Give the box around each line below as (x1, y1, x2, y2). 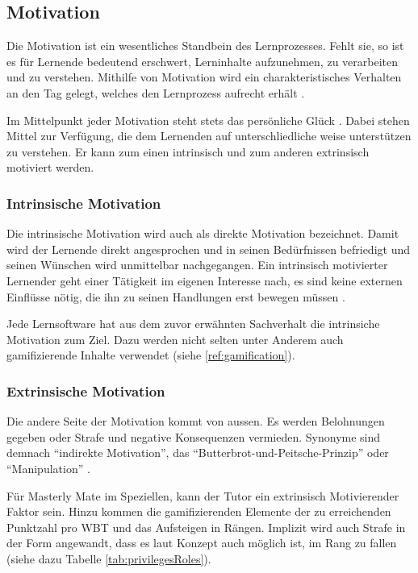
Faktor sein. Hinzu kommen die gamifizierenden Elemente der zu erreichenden (6, 503, 391, 520)
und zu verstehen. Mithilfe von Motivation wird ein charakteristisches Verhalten (6, 69, 402, 85)
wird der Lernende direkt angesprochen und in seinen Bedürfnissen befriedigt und (6, 240, 410, 257)
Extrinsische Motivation (6, 380, 165, 401)
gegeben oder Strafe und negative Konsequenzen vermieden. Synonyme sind (6, 428, 381, 445)
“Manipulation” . (6, 459, 90, 476)
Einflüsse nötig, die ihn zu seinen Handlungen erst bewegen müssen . (6, 288, 345, 305)
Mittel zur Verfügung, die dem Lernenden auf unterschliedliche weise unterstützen (6, 127, 412, 144)
